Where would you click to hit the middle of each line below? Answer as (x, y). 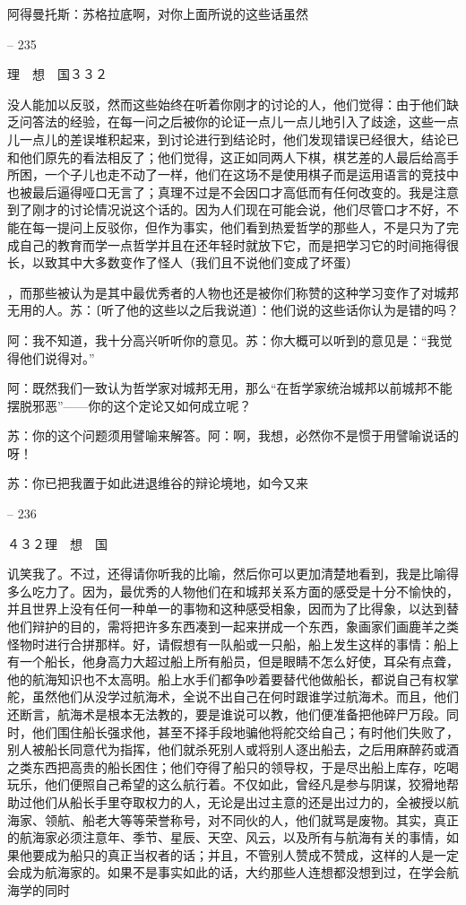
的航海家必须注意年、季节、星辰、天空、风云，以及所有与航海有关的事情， (227, 837)
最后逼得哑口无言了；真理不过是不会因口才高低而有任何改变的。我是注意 (245, 191)
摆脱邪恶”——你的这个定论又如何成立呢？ (129, 405)
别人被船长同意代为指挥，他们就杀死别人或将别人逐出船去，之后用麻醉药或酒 (233, 749)
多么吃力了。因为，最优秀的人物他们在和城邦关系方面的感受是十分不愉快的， (233, 591)
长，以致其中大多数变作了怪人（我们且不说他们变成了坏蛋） (183, 262)
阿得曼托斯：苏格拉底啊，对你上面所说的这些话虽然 (158, 13)
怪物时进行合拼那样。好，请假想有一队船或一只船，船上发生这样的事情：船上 (233, 644)
